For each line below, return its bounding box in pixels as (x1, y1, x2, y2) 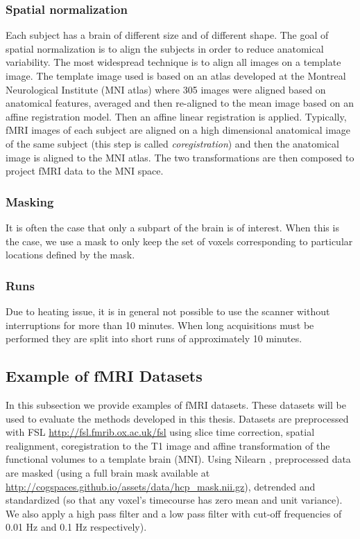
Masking (6, 193, 54, 210)
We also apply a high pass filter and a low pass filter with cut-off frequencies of (6, 506, 342, 520)
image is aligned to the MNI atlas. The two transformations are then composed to (6, 150, 354, 164)
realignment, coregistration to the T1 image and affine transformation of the (6, 438, 330, 452)
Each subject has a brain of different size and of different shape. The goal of (6, 28, 329, 42)
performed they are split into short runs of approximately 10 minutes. (6, 331, 302, 346)
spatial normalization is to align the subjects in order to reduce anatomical (6, 41, 324, 55)
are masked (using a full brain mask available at (6, 465, 210, 479)
